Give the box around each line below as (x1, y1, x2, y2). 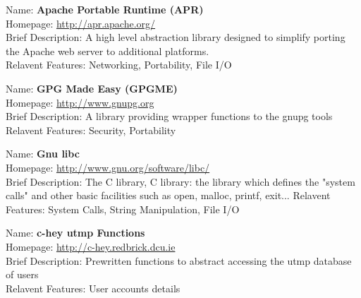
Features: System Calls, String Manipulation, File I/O (6, 201, 240, 216)
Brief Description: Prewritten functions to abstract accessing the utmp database (6, 253, 352, 268)
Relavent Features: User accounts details (6, 280, 180, 295)
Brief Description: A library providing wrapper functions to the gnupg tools (6, 109, 333, 124)
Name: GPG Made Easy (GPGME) (6, 81, 178, 95)
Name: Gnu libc (6, 146, 80, 161)
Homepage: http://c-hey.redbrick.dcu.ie (6, 239, 176, 254)
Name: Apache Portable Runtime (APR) (6, 2, 204, 16)
